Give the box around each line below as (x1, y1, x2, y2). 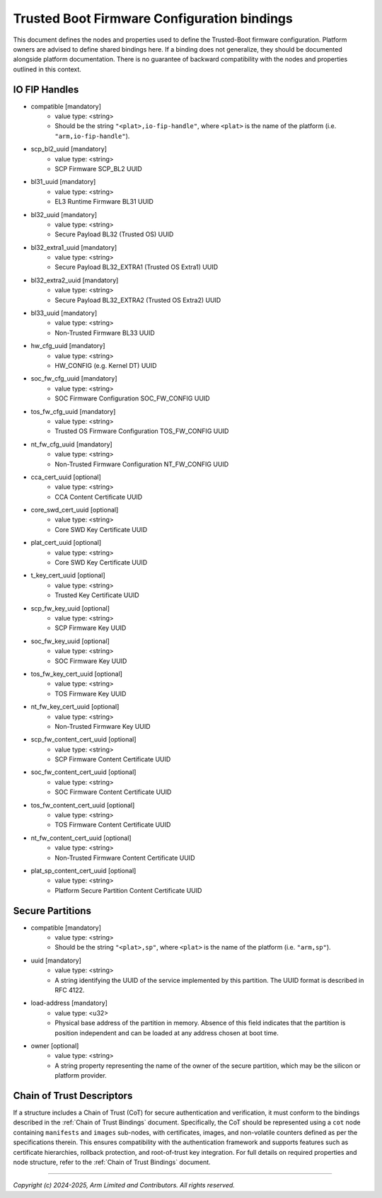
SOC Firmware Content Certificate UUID (54, 788, 172, 796)
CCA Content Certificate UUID (54, 493, 143, 501)
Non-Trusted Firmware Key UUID (54, 722, 151, 730)
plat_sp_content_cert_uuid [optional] (30, 866, 137, 875)
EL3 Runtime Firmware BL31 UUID (54, 197, 154, 206)
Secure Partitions (13, 904, 92, 916)
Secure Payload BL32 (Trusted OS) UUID (54, 230, 174, 238)
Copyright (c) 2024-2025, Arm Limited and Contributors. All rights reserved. (13, 1181, 235, 1190)
